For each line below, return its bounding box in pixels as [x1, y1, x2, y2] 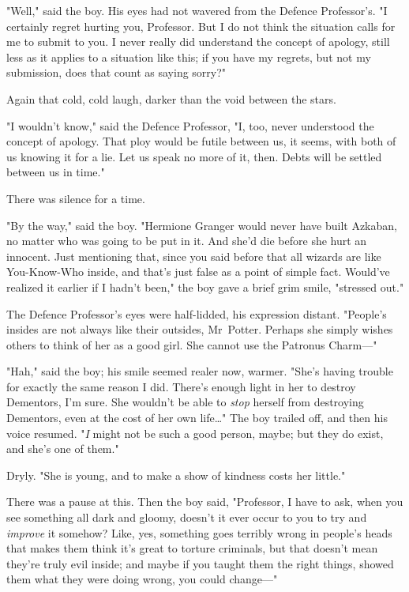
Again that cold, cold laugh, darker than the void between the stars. [6, 90, 336, 107]
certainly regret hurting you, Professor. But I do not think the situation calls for [6, 17, 396, 34]
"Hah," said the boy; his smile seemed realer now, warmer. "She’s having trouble [6, 363, 393, 379]
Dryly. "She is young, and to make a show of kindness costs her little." [6, 466, 346, 483]
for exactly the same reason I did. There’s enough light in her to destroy [6, 378, 356, 394]
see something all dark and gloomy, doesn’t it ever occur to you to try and [6, 509, 367, 526]
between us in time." [6, 164, 105, 180]
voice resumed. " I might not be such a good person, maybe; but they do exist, [6, 424, 384, 441]
